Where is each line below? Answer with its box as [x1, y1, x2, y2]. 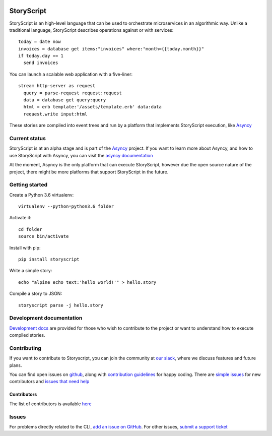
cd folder [18, 226, 42, 232]
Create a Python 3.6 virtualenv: [9, 192, 74, 198]
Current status [9, 135, 46, 142]
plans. [9, 362, 22, 368]
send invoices [23, 60, 58, 66]
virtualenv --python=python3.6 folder [18, 204, 114, 209]
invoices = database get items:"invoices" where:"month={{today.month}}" [18, 46, 205, 51]
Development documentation [9, 315, 83, 322]
